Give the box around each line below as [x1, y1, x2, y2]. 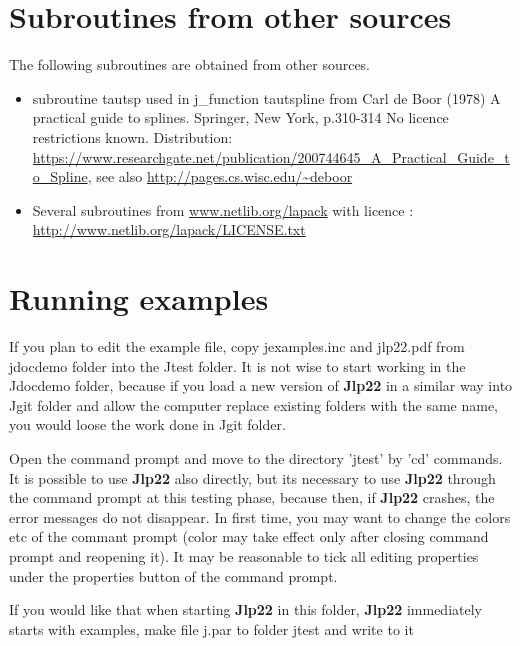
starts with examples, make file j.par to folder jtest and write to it [9, 618, 414, 639]
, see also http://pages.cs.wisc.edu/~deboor [87, 166, 353, 187]
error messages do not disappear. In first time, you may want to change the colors [9, 506, 511, 527]
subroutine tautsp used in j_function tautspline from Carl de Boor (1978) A [32, 87, 501, 108]
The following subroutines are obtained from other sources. [9, 54, 371, 75]
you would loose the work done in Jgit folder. [9, 414, 286, 435]
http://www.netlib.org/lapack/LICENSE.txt [32, 219, 306, 240]
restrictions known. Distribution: [32, 126, 233, 147]
